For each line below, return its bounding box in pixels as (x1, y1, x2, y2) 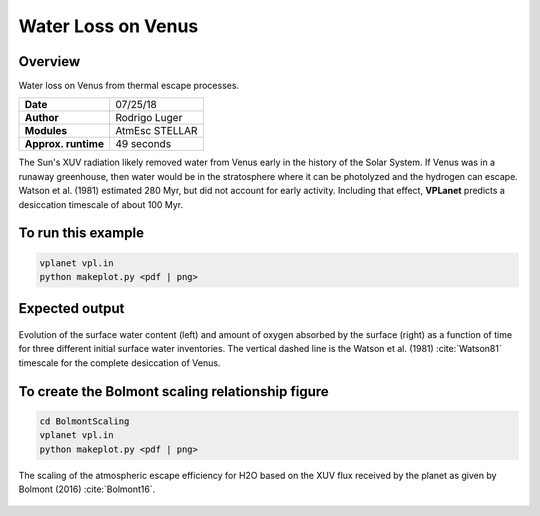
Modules (24, 124, 68, 138)
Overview (18, 53, 81, 70)
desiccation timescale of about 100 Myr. (18, 198, 184, 210)
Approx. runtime (24, 137, 105, 151)
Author (24, 111, 59, 125)
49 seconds (115, 137, 172, 151)
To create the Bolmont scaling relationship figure (18, 383, 329, 400)
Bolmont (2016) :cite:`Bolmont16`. (18, 483, 156, 495)
